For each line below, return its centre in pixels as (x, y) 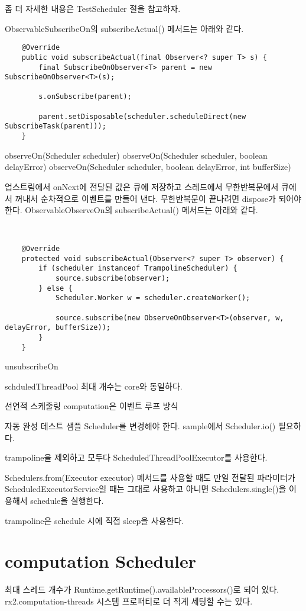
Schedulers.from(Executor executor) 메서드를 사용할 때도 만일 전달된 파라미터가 (150, 477)
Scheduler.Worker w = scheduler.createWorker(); (153, 298)
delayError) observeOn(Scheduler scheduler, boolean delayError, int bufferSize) (148, 167)
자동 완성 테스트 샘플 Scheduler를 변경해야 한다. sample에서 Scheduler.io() (140, 426)
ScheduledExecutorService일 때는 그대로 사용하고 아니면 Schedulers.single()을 (146, 489)
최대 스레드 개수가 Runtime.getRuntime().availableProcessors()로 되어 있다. (142, 589)
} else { (56, 288)
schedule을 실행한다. (67, 500)
